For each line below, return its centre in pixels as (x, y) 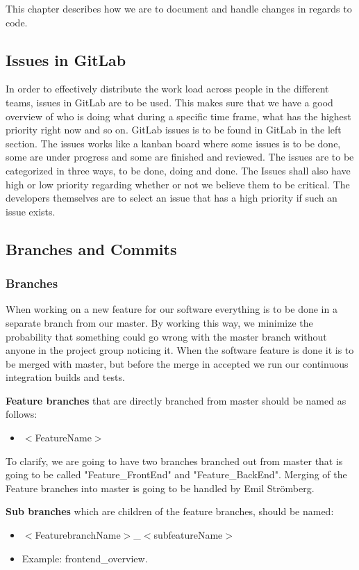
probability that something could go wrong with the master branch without (166, 336)
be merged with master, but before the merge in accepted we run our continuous (177, 363)
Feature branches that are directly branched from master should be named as (176, 400)
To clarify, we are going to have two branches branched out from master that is (174, 461)
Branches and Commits (91, 249)
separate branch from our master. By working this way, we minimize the (159, 322)
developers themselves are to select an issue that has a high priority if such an (172, 198)
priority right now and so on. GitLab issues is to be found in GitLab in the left (174, 130)
